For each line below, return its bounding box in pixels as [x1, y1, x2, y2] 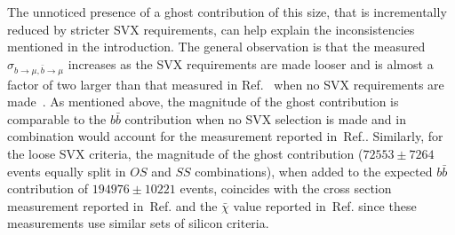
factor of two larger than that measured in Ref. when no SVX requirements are [7, 74, 444, 93]
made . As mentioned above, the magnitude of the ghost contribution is [7, 92, 399, 111]
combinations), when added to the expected [195, 161, 433, 180]
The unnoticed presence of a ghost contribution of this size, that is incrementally [7, 3, 447, 20]
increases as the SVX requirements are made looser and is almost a [68, 54, 434, 73]
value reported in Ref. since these [233, 196, 417, 215]
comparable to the [7, 109, 107, 128]
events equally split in [7, 161, 126, 180]
